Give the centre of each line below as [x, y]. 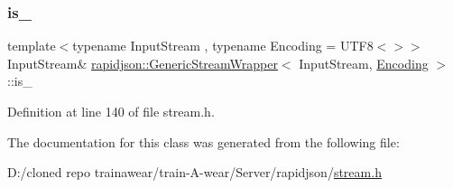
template [32, 46]
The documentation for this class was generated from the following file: [203, 141]
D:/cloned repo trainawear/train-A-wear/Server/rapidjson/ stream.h [194, 172]
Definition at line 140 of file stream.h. [111, 111]
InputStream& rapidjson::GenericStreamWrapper [143, 63]
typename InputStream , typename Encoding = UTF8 [223, 46]
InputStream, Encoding [364, 63]
